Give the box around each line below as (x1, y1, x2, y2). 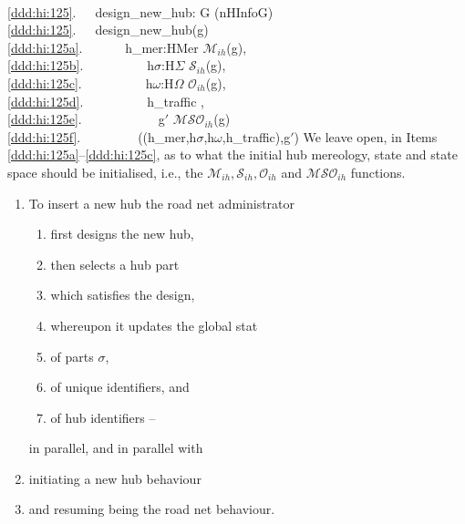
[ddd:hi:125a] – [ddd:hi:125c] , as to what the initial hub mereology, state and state (7, 145, 458, 164)
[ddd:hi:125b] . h (7, 56, 155, 75)
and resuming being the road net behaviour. (28, 499, 275, 519)
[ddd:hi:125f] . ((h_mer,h (7, 127, 197, 146)
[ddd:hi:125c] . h (7, 73, 153, 92)
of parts (50, 346, 94, 365)
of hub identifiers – (50, 407, 156, 426)
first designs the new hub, (50, 224, 194, 243)
